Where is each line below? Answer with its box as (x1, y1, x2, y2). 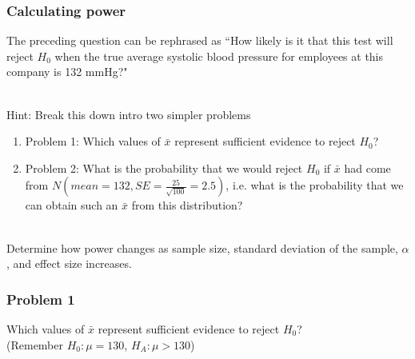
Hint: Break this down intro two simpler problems (6, 106, 251, 122)
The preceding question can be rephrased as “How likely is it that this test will (6, 32, 393, 49)
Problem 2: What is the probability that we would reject (25, 159, 303, 176)
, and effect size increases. (6, 255, 132, 272)
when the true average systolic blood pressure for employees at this (54, 47, 384, 64)
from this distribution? (131, 197, 243, 213)
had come (344, 159, 391, 176)
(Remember (6, 336, 63, 353)
